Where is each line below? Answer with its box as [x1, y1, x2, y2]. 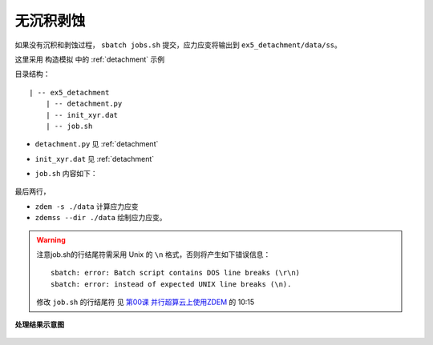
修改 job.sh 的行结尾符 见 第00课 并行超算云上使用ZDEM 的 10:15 [36, 297, 255, 307]
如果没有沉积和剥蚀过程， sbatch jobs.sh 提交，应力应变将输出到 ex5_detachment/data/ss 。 [14, 40, 342, 50]
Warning [36, 235, 66, 244]
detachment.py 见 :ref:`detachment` [34, 139, 159, 149]
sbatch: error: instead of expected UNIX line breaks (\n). [51, 279, 292, 288]
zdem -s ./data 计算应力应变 [34, 201, 139, 211]
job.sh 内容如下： [34, 169, 98, 179]
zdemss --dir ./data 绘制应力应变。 [34, 213, 168, 223]
